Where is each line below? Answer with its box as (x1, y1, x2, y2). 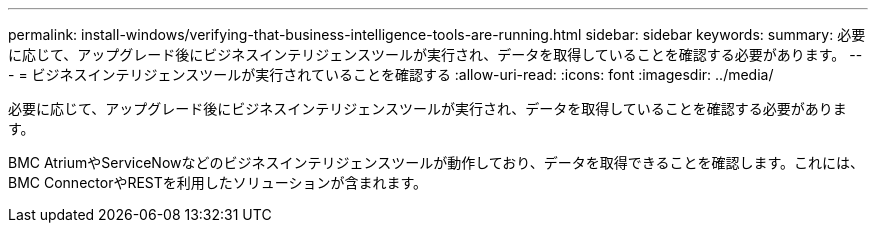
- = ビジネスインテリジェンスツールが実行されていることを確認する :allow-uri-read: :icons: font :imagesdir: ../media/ (8, 66, 774, 83)
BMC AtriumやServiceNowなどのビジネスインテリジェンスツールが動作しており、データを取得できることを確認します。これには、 (8, 154, 865, 171)
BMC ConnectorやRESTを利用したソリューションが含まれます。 (8, 174, 428, 191)
